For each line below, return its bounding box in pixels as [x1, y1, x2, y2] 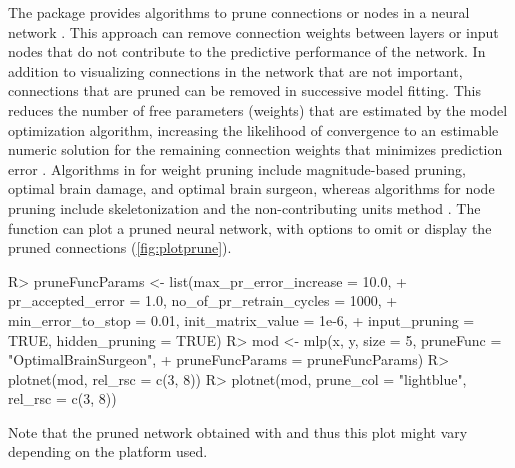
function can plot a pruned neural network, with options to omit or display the [8, 217, 492, 238]
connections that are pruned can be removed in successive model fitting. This [8, 80, 481, 101]
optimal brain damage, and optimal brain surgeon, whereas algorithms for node [8, 178, 495, 199]
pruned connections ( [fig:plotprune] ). [8, 237, 232, 258]
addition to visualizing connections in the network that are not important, [8, 60, 463, 81]
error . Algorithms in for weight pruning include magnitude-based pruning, [8, 158, 466, 179]
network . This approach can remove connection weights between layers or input [8, 21, 499, 42]
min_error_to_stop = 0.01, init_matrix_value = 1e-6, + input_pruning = [8, 309, 475, 330]
